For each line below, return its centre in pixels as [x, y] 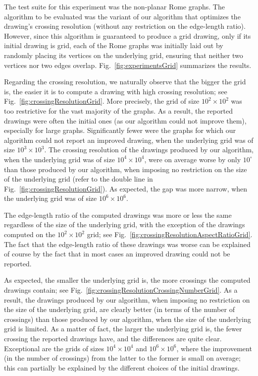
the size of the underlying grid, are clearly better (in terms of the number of [119, 309]
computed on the [30, 234]
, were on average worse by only [193, 159]
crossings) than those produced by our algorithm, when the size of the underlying [128, 319]
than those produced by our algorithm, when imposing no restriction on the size [126, 169]
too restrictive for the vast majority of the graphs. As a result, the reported [118, 110]
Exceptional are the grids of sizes [54, 348]
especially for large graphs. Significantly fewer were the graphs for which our [120, 130]
